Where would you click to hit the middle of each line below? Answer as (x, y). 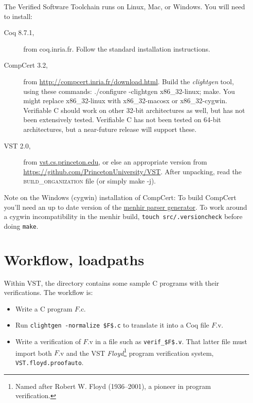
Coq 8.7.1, (19, 32)
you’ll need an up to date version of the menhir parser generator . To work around (126, 207)
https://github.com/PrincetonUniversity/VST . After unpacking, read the (133, 171)
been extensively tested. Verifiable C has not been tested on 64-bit (122, 119)
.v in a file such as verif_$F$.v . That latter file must (167, 341)
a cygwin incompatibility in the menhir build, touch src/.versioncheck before (123, 216)
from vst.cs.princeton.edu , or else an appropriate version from (115, 162)
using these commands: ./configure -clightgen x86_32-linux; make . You (129, 91)
